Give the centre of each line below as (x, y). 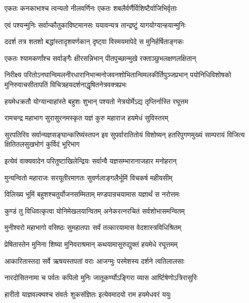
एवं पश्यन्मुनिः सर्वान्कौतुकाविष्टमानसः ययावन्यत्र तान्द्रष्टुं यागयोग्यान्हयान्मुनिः (95, 25)
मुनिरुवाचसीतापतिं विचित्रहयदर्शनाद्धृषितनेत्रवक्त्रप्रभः (66, 84)
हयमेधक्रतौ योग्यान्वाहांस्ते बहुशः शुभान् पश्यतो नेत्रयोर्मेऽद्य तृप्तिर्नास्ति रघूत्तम (96, 101)
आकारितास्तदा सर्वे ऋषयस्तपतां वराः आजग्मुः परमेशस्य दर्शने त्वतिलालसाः (95, 261)
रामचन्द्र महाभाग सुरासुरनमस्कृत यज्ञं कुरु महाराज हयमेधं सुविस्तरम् (86, 118)
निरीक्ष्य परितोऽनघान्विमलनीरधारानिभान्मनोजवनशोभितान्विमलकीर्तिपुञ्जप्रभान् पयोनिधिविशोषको (118, 75)
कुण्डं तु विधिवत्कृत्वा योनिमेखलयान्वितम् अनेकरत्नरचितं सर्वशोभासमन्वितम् (95, 211)
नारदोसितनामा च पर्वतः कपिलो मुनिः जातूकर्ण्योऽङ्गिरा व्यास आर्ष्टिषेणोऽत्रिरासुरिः (101, 277)
